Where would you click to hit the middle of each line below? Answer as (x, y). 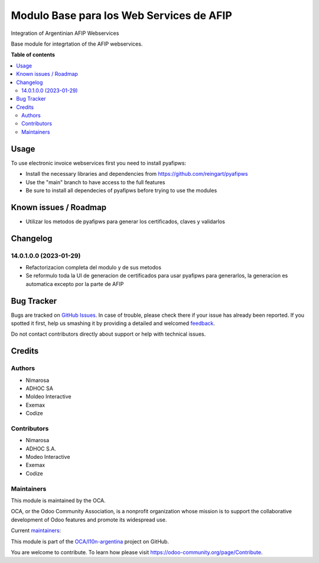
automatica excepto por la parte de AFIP (75, 284)
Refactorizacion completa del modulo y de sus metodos (94, 267)
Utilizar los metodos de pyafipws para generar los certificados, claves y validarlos (126, 221)
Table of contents (33, 55)
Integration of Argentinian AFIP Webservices (65, 33)
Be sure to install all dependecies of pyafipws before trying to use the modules (121, 190)
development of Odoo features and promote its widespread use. (89, 519)
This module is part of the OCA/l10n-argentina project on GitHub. (90, 541)
